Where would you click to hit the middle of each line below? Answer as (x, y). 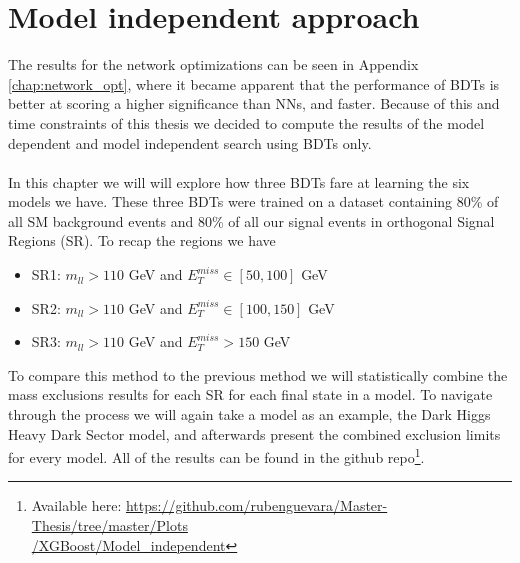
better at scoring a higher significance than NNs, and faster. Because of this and (254, 103)
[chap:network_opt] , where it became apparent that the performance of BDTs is (254, 83)
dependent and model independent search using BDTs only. (190, 142)
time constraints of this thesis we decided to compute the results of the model (246, 122)
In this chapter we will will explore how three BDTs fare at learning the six (239, 181)
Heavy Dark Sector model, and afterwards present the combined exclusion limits (254, 433)
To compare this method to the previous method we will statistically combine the (258, 374)
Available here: (76, 505)
